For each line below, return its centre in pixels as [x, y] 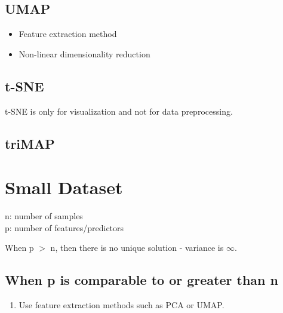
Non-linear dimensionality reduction [84, 53]
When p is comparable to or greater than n [141, 280]
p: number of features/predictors [64, 227]
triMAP [30, 143]
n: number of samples [44, 216]
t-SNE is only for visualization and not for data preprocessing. [119, 111]
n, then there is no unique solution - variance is [137, 248]
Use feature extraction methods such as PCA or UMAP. [121, 305]
